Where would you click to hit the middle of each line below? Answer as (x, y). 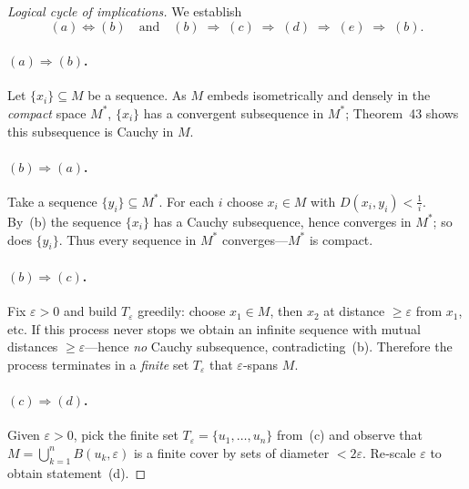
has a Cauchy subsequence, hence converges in (282, 221)
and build (90, 311)
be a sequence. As (137, 95)
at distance (354, 311)
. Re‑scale (389, 452)
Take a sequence (52, 201)
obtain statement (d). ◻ (77, 472)
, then (286, 311)
